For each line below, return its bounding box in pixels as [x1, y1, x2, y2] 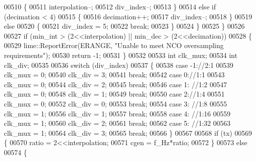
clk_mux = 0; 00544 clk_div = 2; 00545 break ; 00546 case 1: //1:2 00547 [4, 79, 227, 89]
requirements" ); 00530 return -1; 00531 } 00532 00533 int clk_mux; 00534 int [4, 50, 238, 60]
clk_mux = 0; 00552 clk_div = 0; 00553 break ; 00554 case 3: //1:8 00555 [4, 98, 227, 108]
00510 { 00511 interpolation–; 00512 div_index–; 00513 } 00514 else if [4, 1, 216, 11]
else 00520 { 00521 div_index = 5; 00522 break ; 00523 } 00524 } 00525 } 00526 [4, 21, 245, 31]
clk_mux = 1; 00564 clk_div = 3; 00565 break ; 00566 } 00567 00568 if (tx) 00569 [4, 127, 252, 138]
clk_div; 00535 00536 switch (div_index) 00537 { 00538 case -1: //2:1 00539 [4, 59, 234, 70]
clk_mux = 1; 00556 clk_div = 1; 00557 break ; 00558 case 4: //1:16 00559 [4, 108, 231, 118]
